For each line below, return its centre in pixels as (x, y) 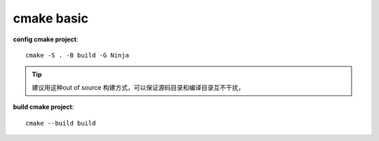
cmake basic (51, 18)
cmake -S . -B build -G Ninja (78, 55)
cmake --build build (61, 123)
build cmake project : (44, 107)
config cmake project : (46, 39)
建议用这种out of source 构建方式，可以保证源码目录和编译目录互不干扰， (138, 87)
